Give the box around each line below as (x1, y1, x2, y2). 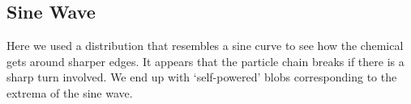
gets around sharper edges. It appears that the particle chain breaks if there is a (6, 52, 405, 69)
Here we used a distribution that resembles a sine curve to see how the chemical (6, 37, 404, 54)
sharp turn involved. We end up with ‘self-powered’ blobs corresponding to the (6, 69, 397, 85)
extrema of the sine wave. (6, 84, 133, 101)
